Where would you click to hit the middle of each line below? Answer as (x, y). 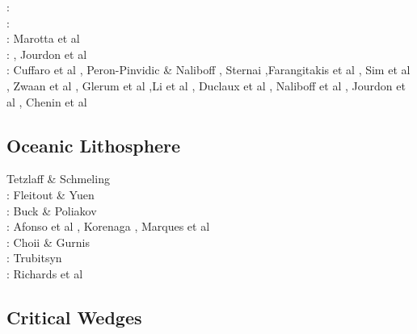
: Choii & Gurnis (48, 242)
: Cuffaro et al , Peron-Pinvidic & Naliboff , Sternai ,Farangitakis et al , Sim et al (208, 70)
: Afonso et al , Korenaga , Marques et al (108, 226)
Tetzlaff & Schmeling (58, 179)
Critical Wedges (74, 317)
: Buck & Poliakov (52, 210)
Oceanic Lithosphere (94, 145)
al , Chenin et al (47, 101)
